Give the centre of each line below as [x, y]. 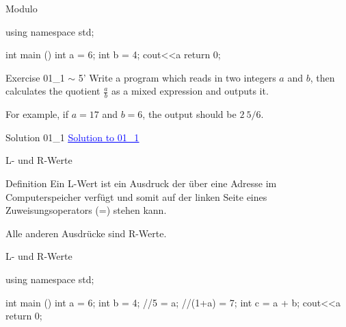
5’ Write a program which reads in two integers [177, 77]
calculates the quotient [53, 91]
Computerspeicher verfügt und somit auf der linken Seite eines [136, 196]
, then [322, 77]
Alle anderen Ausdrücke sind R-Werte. [86, 233]
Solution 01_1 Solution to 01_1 [72, 137]
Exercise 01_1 [35, 77]
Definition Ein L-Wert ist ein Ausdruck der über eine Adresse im [141, 183]
